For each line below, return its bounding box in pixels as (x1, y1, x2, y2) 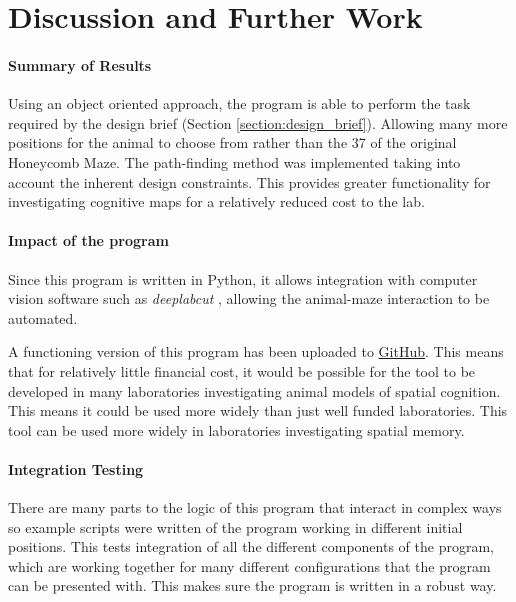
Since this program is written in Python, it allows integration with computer (8, 268, 478, 289)
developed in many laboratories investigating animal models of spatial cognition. (8, 380, 501, 401)
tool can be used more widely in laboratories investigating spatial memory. (8, 419, 465, 440)
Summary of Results (8, 54, 152, 75)
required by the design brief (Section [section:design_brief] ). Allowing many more (8, 112, 508, 133)
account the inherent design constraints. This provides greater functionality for (8, 171, 491, 192)
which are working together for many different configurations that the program (8, 555, 491, 576)
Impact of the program (8, 230, 169, 251)
